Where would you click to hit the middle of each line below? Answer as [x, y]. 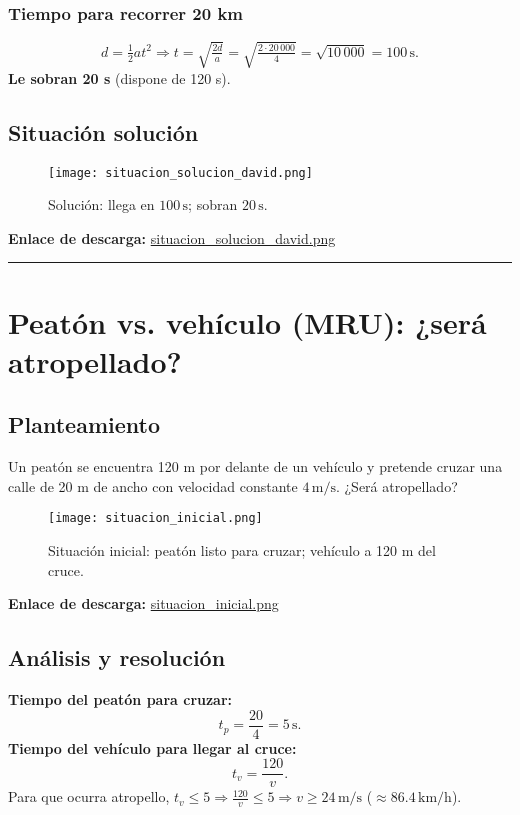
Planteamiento [84, 424]
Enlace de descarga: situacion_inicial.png [143, 603]
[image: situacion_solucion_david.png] [180, 172]
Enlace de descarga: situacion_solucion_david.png [172, 237]
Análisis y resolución [117, 657]
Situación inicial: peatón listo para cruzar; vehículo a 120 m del [242, 550]
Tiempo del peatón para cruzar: [120, 699]
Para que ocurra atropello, [89, 796]
